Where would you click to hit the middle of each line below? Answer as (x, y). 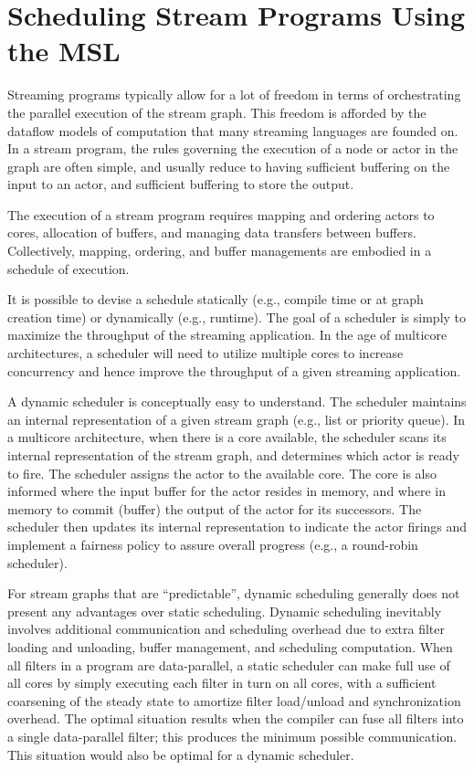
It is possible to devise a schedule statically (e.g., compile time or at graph (216, 299)
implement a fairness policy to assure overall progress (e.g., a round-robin (213, 544)
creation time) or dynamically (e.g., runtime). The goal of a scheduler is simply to (237, 316)
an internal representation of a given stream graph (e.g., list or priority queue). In (237, 419)
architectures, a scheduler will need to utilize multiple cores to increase (205, 353)
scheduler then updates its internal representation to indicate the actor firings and (237, 527)
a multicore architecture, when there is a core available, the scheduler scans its (227, 437)
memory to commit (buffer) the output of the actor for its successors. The (215, 508)
